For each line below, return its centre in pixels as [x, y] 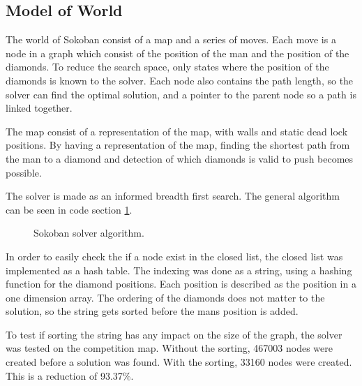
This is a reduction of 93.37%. [70, 375]
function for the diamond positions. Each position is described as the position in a [181, 284]
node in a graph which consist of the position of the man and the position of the [178, 53]
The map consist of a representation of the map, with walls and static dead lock [177, 131]
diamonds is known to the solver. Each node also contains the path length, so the [180, 80]
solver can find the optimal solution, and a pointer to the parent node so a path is [181, 94]
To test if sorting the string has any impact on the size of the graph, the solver [174, 334]
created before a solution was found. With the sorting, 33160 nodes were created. [179, 362]
